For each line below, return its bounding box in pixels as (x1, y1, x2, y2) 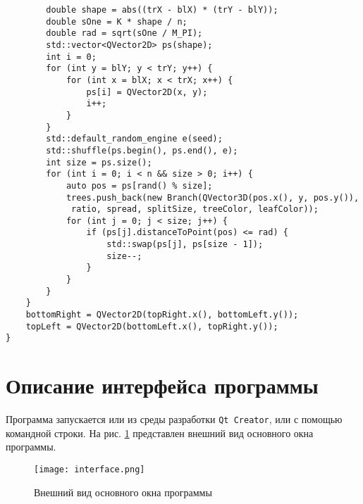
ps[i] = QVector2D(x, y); (86, 87, 208, 97)
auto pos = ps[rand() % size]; (66, 180, 213, 191)
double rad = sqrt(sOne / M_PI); (46, 28, 203, 39)
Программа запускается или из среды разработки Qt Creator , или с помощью (6, 412, 343, 427)
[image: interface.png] (34, 465, 145, 474)
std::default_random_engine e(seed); (46, 134, 223, 144)
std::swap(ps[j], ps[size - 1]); (106, 239, 264, 250)
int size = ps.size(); (46, 157, 152, 168)
